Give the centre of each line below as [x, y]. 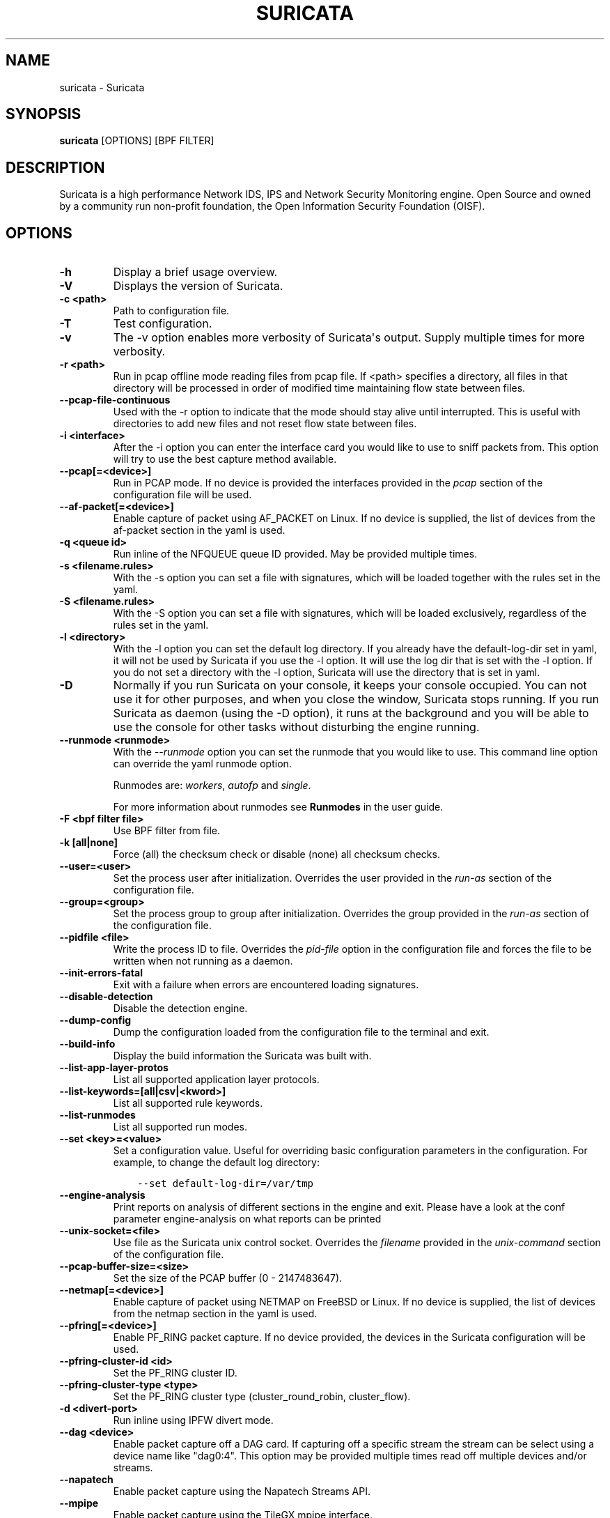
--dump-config [95, 1020]
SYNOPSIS [44, 114]
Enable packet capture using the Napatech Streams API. [242, 1492]
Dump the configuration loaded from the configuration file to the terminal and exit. [301, 1032]
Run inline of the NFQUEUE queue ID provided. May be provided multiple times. [295, 554]
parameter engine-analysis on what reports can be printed [247, 1219]
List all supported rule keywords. [188, 1103]
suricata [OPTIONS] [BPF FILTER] [137, 141]
